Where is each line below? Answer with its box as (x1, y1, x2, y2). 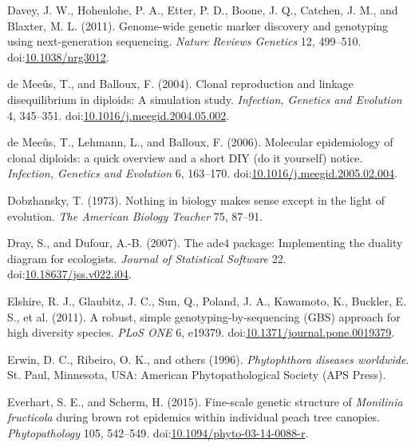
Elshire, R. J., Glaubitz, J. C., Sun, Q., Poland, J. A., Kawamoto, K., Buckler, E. (7, 292, 407, 309)
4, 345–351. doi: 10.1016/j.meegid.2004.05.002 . (7, 106, 230, 123)
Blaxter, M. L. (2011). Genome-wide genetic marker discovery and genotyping (7, 17, 389, 34)
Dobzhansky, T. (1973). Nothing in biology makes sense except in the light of (7, 191, 385, 208)
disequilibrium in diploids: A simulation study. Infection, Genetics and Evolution (7, 90, 402, 107)
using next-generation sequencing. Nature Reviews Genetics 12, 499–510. (7, 33, 362, 50)
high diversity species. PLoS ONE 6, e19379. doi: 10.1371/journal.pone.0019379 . (7, 324, 395, 341)
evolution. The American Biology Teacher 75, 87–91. (7, 207, 263, 224)
